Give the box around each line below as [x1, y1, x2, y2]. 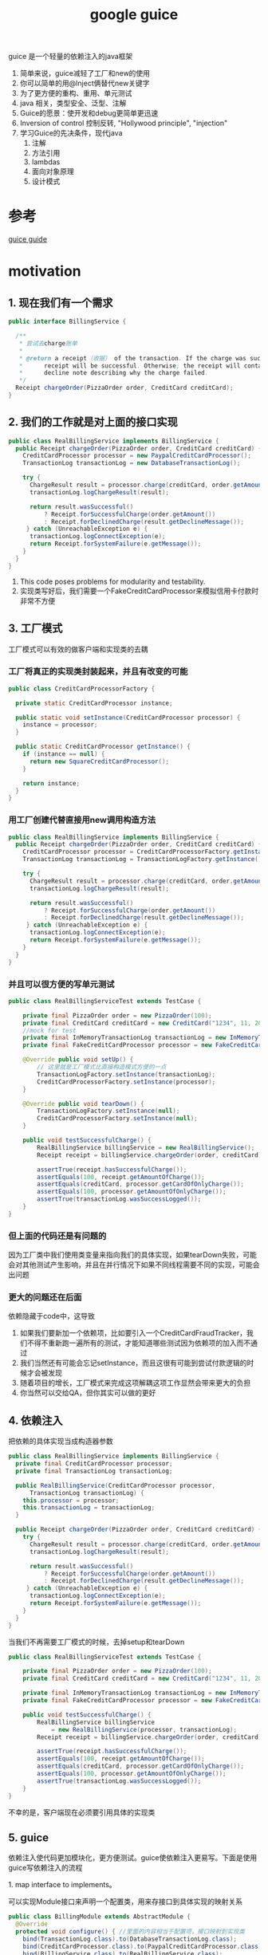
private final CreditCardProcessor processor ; [15, 1460, 173, 1468]
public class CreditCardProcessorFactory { [8, 684, 156, 693]
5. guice [8, 1831, 49, 1844]
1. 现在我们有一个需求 [8, 296, 113, 309]
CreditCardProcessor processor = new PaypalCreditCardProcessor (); [22, 452, 251, 460]
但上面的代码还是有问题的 [8, 1230, 107, 1241]
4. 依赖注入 [8, 1414, 63, 1427]
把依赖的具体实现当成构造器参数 [8, 1437, 113, 1446]
